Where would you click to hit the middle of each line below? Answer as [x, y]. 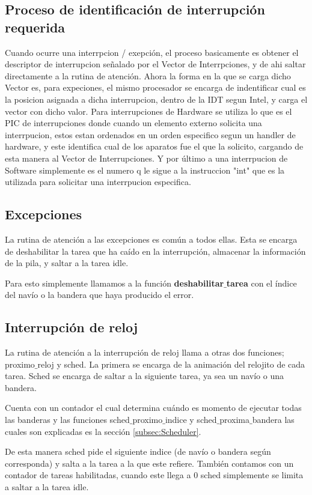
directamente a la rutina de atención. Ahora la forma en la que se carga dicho [148, 75]
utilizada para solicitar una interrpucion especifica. [98, 182]
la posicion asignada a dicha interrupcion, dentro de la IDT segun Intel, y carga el [156, 99]
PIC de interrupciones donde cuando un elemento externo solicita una [133, 123]
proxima [234, 420]
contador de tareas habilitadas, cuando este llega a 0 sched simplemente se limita [154, 475]
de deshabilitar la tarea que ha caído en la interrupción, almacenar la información [155, 251]
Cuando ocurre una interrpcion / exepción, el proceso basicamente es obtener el [152, 52]
